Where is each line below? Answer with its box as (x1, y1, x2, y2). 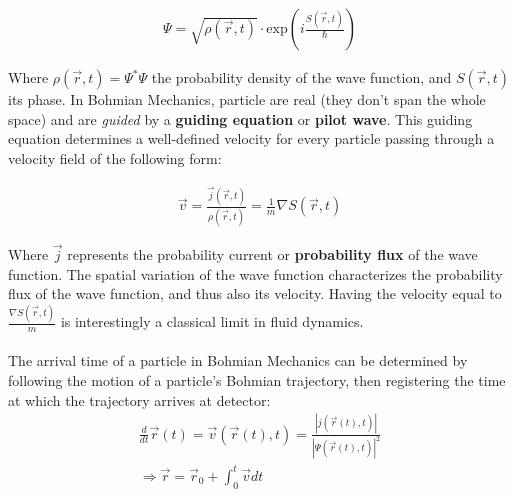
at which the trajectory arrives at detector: (8, 389, 271, 410)
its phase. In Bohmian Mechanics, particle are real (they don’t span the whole (8, 89, 486, 110)
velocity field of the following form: (8, 147, 222, 168)
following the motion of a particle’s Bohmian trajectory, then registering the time (8, 370, 506, 391)
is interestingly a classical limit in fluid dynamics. (60, 311, 364, 331)
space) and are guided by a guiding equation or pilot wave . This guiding (8, 108, 473, 129)
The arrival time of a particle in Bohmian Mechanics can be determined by (8, 350, 468, 371)
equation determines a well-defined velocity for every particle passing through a (8, 128, 495, 149)
